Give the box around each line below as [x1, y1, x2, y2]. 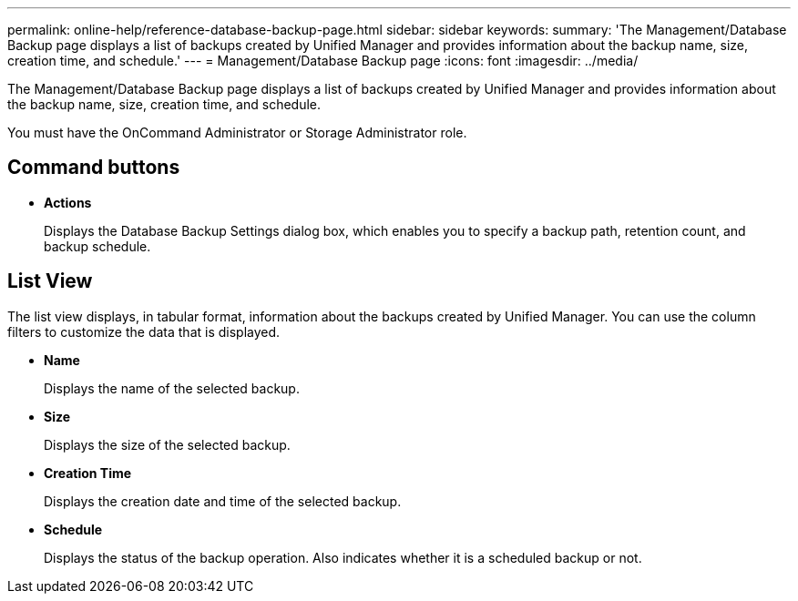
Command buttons [7, 156, 180, 179]
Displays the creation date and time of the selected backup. [44, 493, 402, 509]
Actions [44, 194, 92, 210]
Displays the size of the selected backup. [44, 436, 291, 453]
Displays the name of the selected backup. [44, 380, 300, 396]
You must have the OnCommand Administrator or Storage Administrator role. [7, 125, 467, 140]
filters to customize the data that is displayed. [7, 323, 281, 340]
